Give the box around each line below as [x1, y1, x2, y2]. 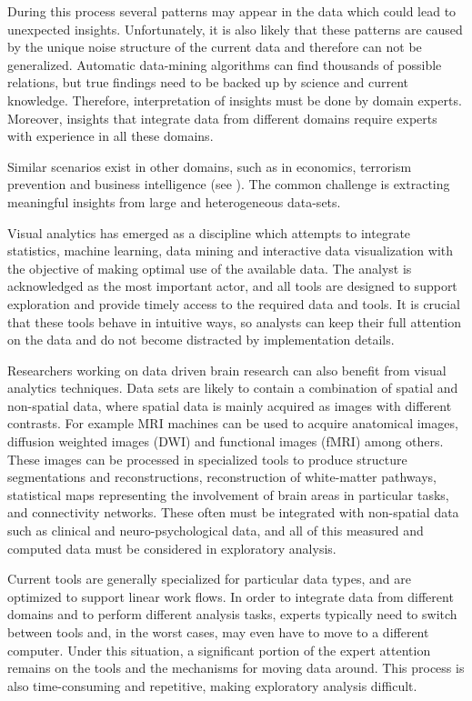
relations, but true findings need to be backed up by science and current [7, 73, 409, 92]
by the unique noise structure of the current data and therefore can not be [7, 37, 422, 56]
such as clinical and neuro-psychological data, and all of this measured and [7, 521, 424, 540]
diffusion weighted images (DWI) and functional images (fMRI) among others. [7, 432, 444, 451]
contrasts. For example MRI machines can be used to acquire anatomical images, [7, 414, 458, 433]
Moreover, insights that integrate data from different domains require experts [7, 108, 437, 127]
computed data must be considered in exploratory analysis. [7, 538, 336, 557]
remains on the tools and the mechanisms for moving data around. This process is [7, 658, 465, 677]
